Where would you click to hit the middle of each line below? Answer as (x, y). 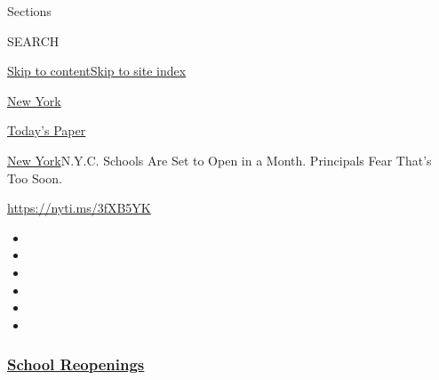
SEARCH (33, 40)
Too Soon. (35, 178)
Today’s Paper (47, 130)
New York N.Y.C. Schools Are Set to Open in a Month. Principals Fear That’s (219, 160)
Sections (29, 11)
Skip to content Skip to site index (97, 71)
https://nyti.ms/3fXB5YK (79, 208)
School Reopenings (76, 364)
